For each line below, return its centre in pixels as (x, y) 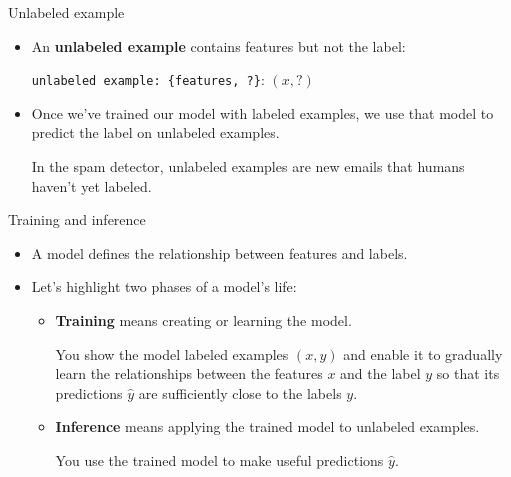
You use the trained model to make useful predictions (219, 459)
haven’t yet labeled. (91, 185)
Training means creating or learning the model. (203, 320)
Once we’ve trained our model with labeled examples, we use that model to (262, 112)
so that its (468, 373)
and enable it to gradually (423, 353)
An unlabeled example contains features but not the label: (218, 45)
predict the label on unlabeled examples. (155, 132)
